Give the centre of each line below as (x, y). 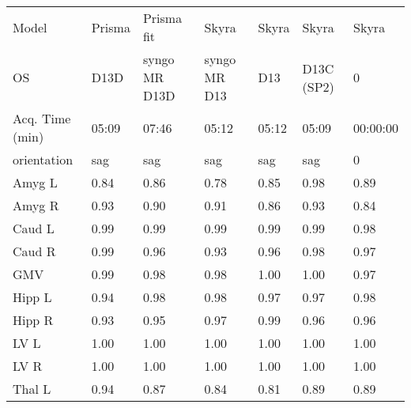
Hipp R (33, 320)
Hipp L (32, 297)
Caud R (34, 251)
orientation (43, 159)
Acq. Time (42, 118)
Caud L (34, 228)
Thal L (32, 389)
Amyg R (36, 205)
